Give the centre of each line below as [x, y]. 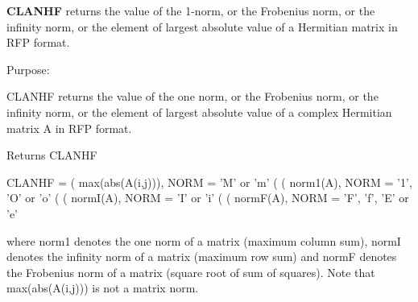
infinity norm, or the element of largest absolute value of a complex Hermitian [199, 112]
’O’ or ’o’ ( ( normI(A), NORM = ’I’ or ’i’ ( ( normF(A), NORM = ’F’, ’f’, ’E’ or [208, 198]
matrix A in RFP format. [69, 128]
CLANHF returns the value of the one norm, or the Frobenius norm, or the [192, 96]
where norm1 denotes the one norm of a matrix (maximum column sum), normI [204, 240]
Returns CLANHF [52, 155]
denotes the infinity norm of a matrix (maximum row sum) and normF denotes [202, 256]
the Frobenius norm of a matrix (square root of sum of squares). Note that [191, 272]
